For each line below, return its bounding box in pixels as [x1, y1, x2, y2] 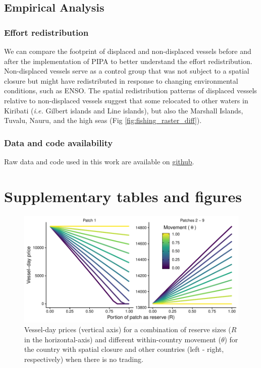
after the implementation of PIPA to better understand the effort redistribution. [4, 55, 252, 66]
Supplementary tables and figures [4, 186, 242, 206]
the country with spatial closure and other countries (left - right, [24, 344, 224, 354]
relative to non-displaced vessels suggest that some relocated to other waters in [4, 95, 248, 105]
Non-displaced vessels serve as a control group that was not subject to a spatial [4, 66, 249, 76]
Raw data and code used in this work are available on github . [4, 156, 194, 166]
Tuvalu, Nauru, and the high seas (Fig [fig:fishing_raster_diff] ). [4, 115, 202, 126]
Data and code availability [4, 136, 113, 149]
